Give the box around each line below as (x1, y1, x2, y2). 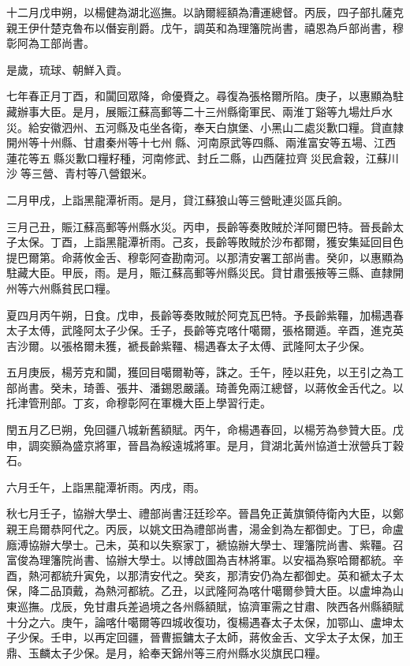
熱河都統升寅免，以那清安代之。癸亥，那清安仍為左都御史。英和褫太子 (28, 567, 393, 583)
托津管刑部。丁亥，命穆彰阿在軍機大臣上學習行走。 (6, 395, 271, 411)
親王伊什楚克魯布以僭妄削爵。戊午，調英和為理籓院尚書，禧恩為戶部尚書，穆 (6, 19, 404, 36)
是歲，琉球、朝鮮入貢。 (6, 61, 128, 77)
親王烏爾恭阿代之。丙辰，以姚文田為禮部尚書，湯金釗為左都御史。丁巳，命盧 (6, 521, 404, 537)
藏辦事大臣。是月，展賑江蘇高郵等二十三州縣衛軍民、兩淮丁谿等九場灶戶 (6, 103, 382, 119)
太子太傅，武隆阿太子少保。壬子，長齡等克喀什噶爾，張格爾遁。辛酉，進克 (6, 322, 393, 339)
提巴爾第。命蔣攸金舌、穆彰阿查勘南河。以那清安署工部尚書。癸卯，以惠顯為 (6, 249, 404, 265)
